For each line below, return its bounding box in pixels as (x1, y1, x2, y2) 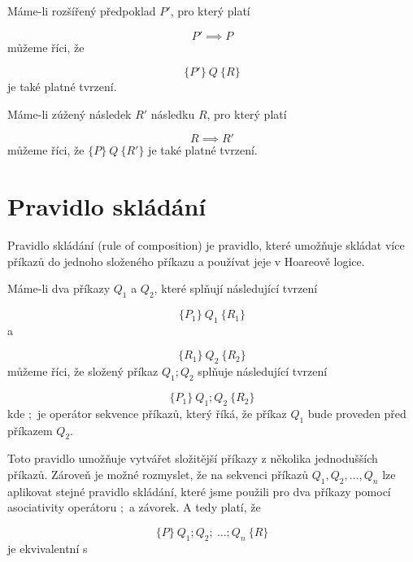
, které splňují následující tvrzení (154, 280, 318, 297)
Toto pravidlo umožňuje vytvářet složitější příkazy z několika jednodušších (7, 450, 378, 467)
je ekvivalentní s (7, 539, 88, 556)
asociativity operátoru (7, 499, 117, 516)
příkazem (7, 421, 53, 438)
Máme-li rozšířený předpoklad (7, 2, 156, 19)
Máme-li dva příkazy (7, 280, 111, 297)
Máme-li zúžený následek (7, 105, 132, 122)
